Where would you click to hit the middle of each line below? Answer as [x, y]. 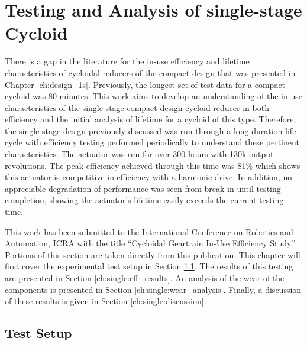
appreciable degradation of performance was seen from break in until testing [143, 188]
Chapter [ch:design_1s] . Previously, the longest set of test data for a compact [145, 84]
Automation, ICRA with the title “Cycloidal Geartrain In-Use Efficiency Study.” [150, 243]
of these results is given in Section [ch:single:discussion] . [106, 301]
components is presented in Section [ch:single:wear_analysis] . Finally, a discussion [153, 289]
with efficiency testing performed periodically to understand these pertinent [162, 142]
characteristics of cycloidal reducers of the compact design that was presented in [150, 72]
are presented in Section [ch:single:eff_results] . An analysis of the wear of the [145, 278]
